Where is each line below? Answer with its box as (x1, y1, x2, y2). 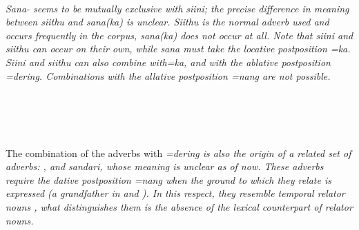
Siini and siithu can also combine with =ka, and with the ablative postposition (6, 54, 331, 69)
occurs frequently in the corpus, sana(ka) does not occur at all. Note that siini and (6, 28, 353, 42)
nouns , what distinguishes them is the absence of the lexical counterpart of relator (6, 199, 353, 213)
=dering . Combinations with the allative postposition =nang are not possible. (6, 68, 331, 83)
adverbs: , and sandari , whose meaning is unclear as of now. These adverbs (6, 159, 324, 174)
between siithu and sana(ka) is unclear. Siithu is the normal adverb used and (6, 14, 329, 29)
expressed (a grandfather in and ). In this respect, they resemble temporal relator (6, 186, 345, 200)
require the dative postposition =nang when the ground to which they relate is (6, 172, 331, 187)
